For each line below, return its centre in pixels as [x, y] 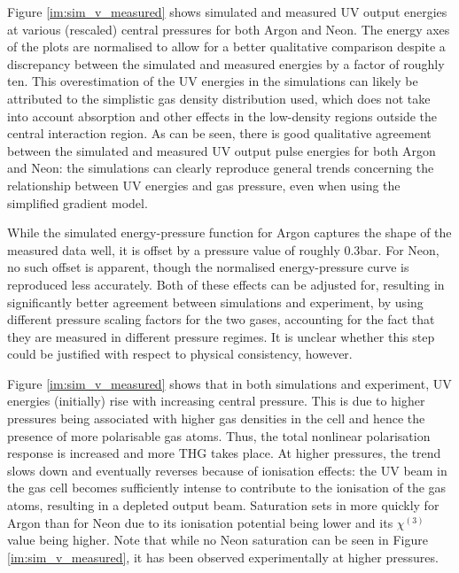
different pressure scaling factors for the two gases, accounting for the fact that [221, 319]
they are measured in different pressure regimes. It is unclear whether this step [221, 336]
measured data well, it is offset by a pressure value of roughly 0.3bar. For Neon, [223, 249]
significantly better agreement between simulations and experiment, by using [215, 302]
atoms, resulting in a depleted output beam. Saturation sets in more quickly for [223, 505]
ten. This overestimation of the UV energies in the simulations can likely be [213, 81]
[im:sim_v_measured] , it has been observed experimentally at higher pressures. [223, 557]
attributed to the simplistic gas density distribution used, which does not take [219, 98]
